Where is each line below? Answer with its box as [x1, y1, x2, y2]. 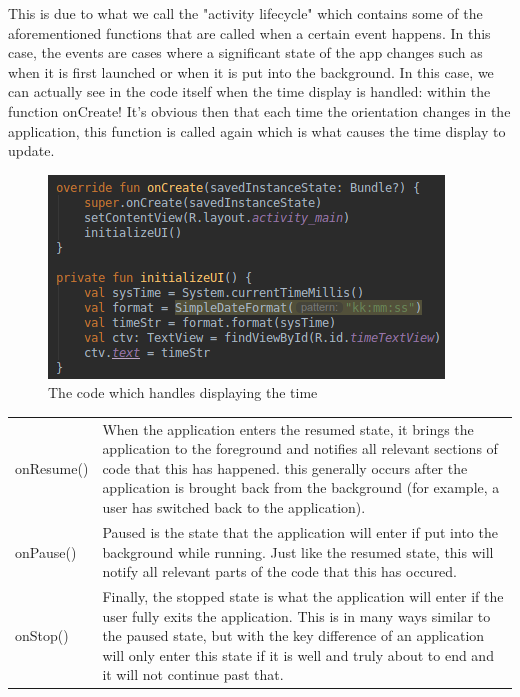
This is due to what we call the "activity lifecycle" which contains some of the [8, 3, 483, 23]
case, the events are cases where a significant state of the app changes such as [8, 42, 483, 63]
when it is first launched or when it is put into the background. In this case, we [8, 61, 494, 82]
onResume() [15, 457, 89, 478]
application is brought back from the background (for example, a [102, 477, 500, 498]
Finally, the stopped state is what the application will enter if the [102, 585, 504, 606]
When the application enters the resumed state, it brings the [102, 418, 474, 439]
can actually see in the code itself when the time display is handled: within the [8, 81, 491, 102]
